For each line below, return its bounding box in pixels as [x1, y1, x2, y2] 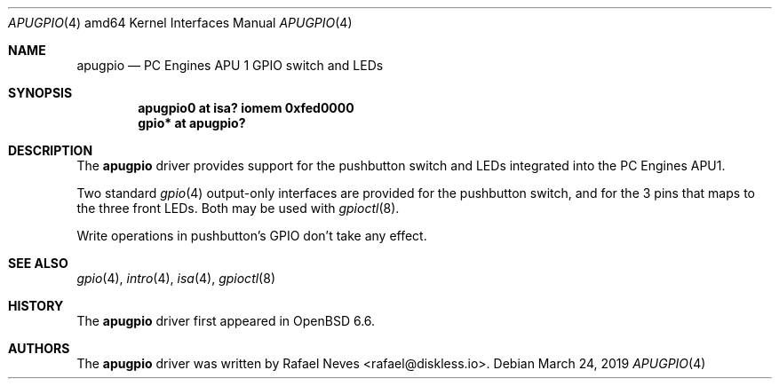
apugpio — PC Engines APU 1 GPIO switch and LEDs [76, 58, 384, 73]
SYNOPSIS [8, 85, 73, 100]
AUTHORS [8, 341, 70, 356]
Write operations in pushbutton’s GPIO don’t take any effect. [76, 228, 427, 243]
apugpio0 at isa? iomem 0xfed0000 [138, 100, 354, 115]
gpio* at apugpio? [138, 115, 246, 130]
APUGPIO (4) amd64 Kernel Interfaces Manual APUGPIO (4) [8, 15, 353, 30]
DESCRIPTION [8, 143, 93, 158]
